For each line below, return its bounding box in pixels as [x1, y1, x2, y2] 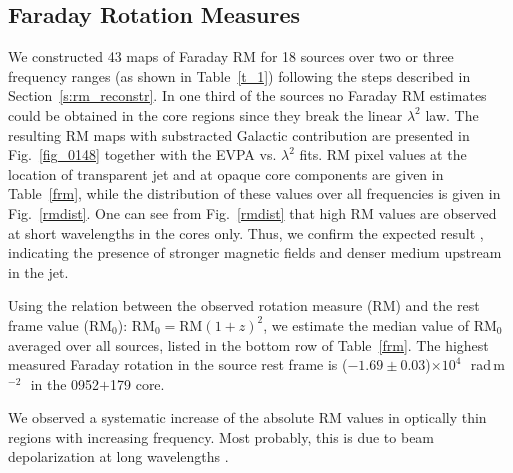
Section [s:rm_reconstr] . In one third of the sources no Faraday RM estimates [8, 85, 487, 106]
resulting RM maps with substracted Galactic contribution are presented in [8, 124, 470, 145]
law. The [425, 104, 479, 125]
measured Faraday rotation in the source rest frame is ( [8, 354, 348, 375]
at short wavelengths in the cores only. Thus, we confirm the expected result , [8, 222, 484, 243]
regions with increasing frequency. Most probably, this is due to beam [8, 426, 435, 447]
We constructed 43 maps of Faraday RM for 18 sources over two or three [8, 46, 454, 67]
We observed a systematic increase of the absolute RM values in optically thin [8, 407, 487, 428]
